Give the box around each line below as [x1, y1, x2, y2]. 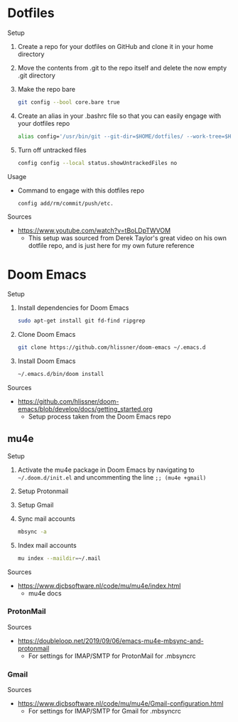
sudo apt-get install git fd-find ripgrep [17, 318, 146, 325]
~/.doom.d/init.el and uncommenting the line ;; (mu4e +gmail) [17, 473, 207, 481]
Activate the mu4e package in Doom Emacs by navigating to [17, 465, 195, 474]
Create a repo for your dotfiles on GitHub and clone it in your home [17, 42, 214, 50]
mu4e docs [28, 588, 62, 598]
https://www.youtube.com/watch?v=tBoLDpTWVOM [17, 226, 171, 235]
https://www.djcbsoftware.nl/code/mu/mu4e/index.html [17, 581, 181, 590]
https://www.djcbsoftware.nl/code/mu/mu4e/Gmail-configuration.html [17, 699, 224, 708]
